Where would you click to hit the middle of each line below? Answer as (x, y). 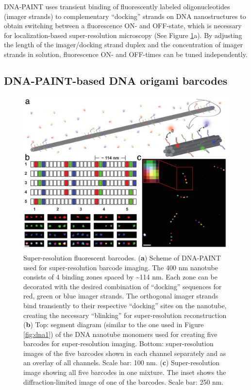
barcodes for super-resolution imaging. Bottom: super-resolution (118, 344)
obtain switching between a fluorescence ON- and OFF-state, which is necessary (123, 26)
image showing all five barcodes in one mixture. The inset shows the (125, 372)
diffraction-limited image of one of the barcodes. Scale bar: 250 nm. (124, 381)
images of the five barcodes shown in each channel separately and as (125, 353)
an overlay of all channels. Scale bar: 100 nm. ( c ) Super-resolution (122, 362)
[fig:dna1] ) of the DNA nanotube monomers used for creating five (120, 334)
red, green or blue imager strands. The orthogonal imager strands (121, 296)
